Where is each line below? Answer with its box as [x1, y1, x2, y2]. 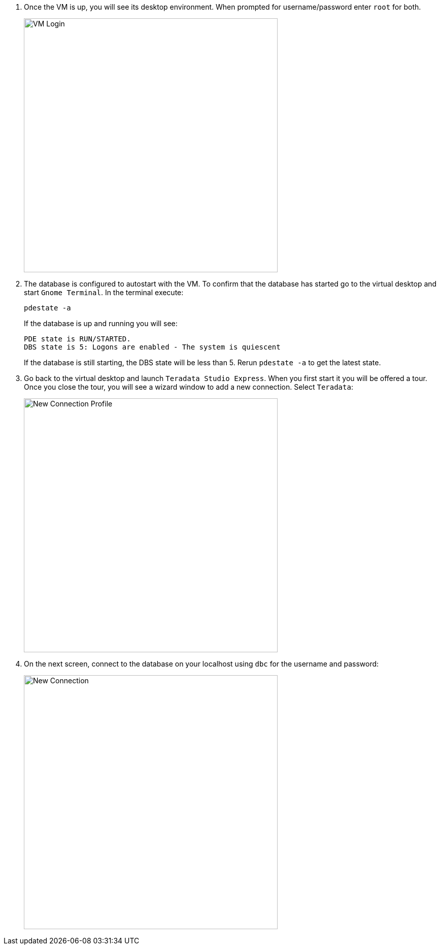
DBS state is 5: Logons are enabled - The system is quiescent [24, 343, 281, 351]
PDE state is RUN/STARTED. [24, 335, 131, 343]
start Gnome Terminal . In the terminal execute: [24, 288, 184, 297]
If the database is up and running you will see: [24, 319, 178, 328]
